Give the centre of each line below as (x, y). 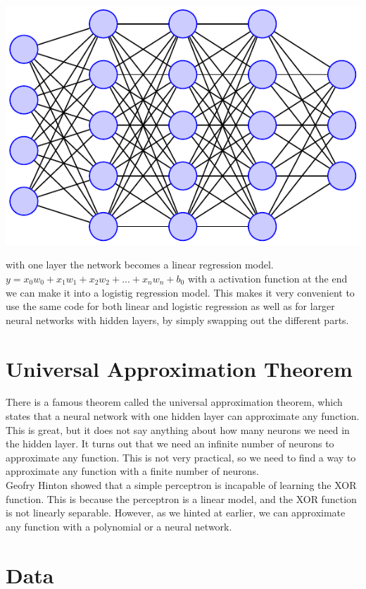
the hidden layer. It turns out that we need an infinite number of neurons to (170, 444)
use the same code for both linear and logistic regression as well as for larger (170, 306)
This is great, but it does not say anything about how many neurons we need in (178, 429)
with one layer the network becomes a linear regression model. (140, 265)
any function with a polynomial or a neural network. (119, 526)
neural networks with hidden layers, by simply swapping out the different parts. (177, 320)
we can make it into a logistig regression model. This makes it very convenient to (180, 292)
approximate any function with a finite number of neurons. (132, 471)
